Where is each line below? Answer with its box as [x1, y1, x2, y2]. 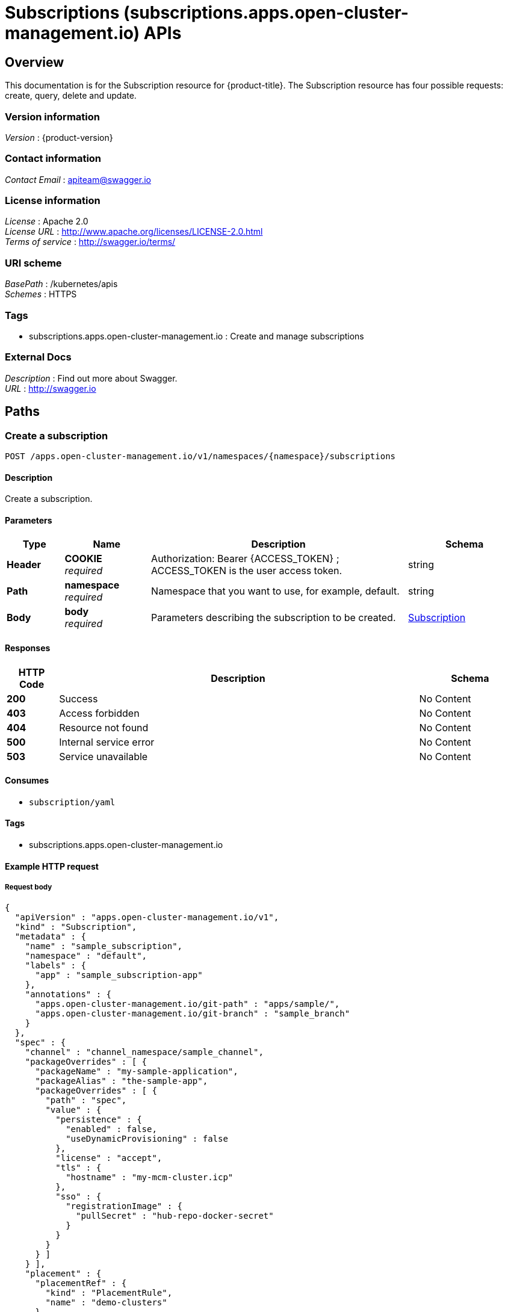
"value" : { [45, 1105, 102, 1115]
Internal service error [59, 735, 155, 748]
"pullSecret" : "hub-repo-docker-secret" [76, 1211, 274, 1221]
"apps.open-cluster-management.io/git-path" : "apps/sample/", [35, 999, 340, 1009]
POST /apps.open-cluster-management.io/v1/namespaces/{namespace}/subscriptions [5, 451, 396, 461]
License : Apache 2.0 [5, 216, 88, 227]
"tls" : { [55, 1163, 102, 1173]
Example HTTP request [5, 861, 99, 871]
